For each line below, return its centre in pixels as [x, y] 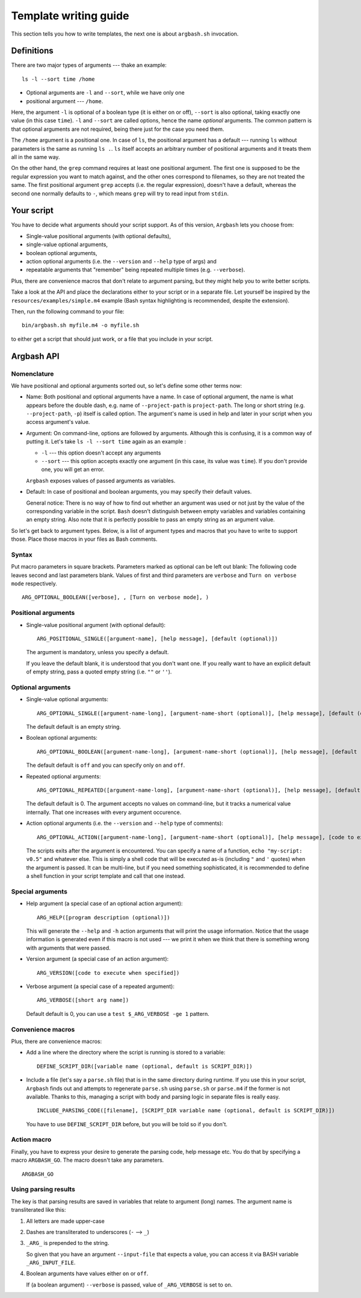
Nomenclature [32, 374]
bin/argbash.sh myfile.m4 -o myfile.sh [81, 325]
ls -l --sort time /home [58, 79]
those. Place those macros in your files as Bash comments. [84, 539]
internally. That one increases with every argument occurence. [104, 812]
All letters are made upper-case [65, 1221]
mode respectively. [34, 584]
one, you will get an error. [73, 470]
